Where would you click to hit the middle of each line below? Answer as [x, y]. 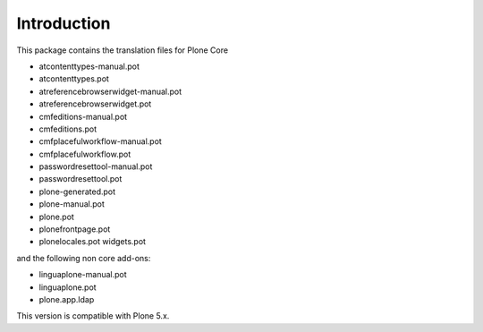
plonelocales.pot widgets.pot [93, 242]
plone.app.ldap [67, 299]
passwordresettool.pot [80, 179]
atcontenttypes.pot [74, 79]
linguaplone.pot [68, 287]
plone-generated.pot [77, 192]
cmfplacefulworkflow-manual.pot [101, 141]
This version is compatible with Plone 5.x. [93, 316]
